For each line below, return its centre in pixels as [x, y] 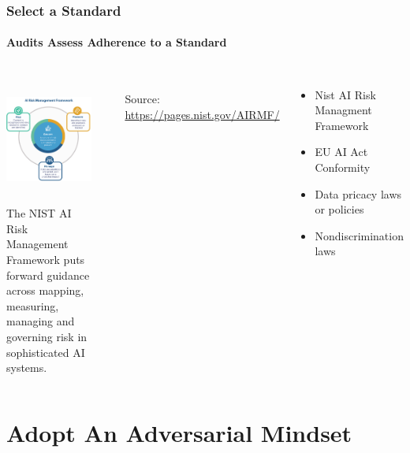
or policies [339, 209]
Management [37, 244]
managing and [41, 321]
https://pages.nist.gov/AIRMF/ [202, 114]
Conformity [343, 167]
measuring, [33, 305]
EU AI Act [341, 152]
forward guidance [48, 275]
